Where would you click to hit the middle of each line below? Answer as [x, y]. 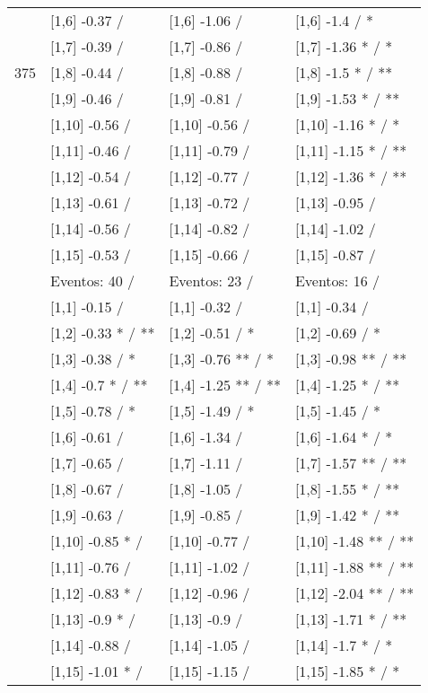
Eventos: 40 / [93, 281]
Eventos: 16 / [337, 281]
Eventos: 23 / [211, 281]
